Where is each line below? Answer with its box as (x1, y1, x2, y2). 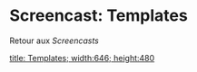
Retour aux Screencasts (9, 35, 100, 46)
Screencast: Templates (9, 5, 188, 26)
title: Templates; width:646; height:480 (9, 52, 155, 63)
